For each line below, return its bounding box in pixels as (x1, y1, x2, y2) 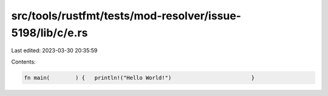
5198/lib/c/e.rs (11, 26, 88, 39)
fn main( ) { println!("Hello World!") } (24, 74, 255, 81)
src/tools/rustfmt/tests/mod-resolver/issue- (11, 9, 241, 22)
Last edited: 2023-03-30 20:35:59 (11, 47, 98, 54)
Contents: (11, 58, 36, 65)
